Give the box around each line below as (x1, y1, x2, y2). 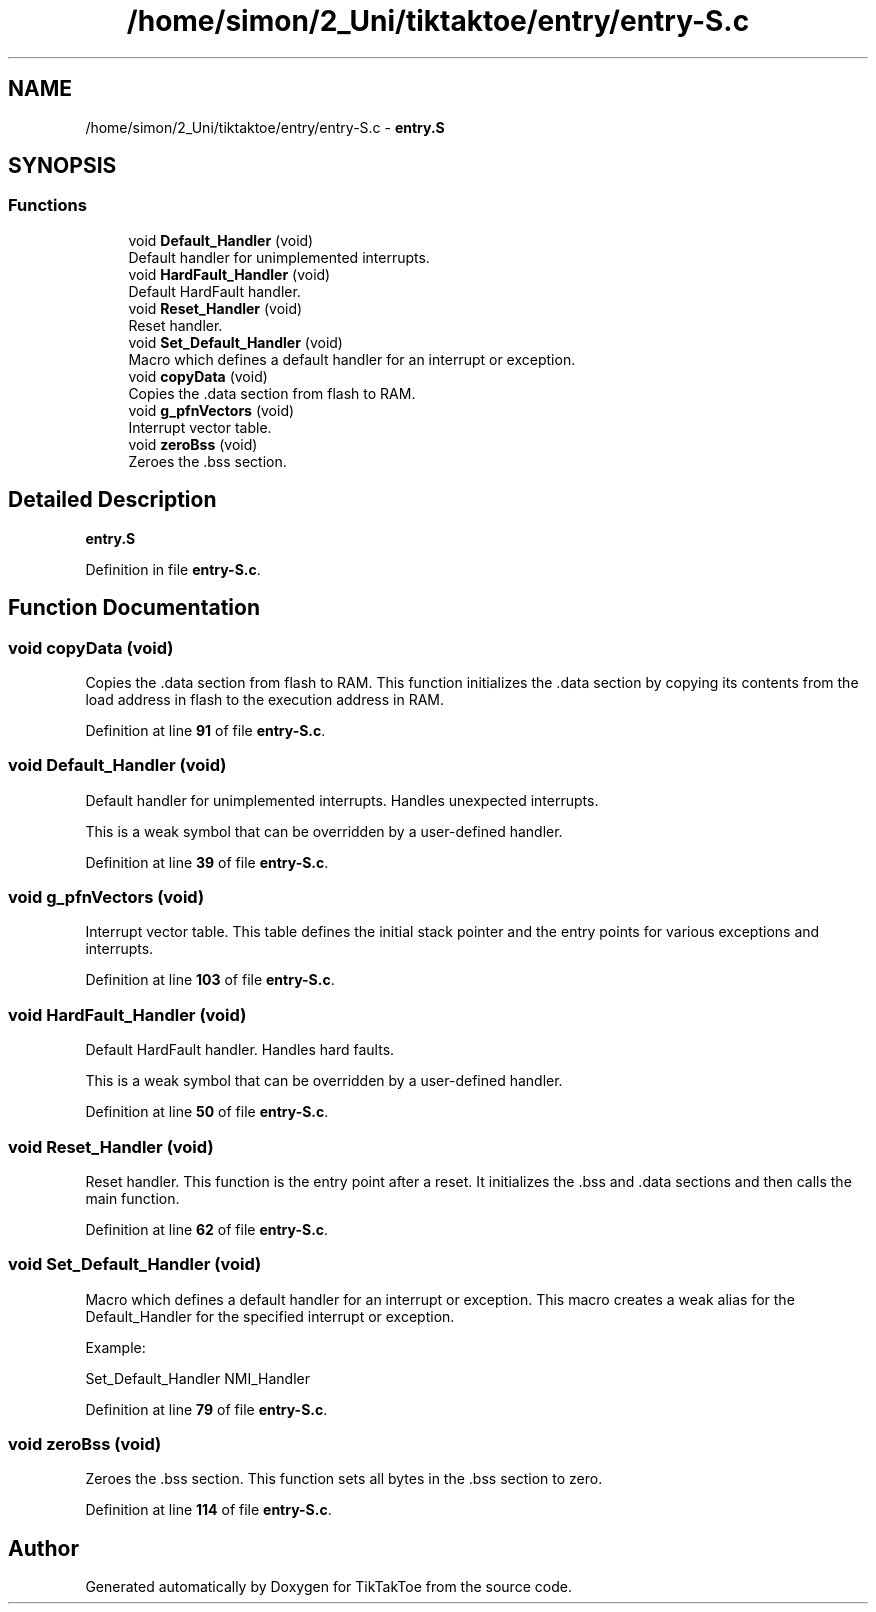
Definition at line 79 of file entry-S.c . (85, 1400, 328, 1418)
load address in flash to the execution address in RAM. (85, 690, 445, 708)
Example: (85, 1338, 146, 1356)
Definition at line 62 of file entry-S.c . (85, 1220, 329, 1238)
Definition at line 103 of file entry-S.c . (85, 971, 335, 989)
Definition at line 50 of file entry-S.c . (85, 1103, 329, 1121)
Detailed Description (8, 487, 217, 513)
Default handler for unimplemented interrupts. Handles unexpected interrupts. (85, 791, 599, 809)
